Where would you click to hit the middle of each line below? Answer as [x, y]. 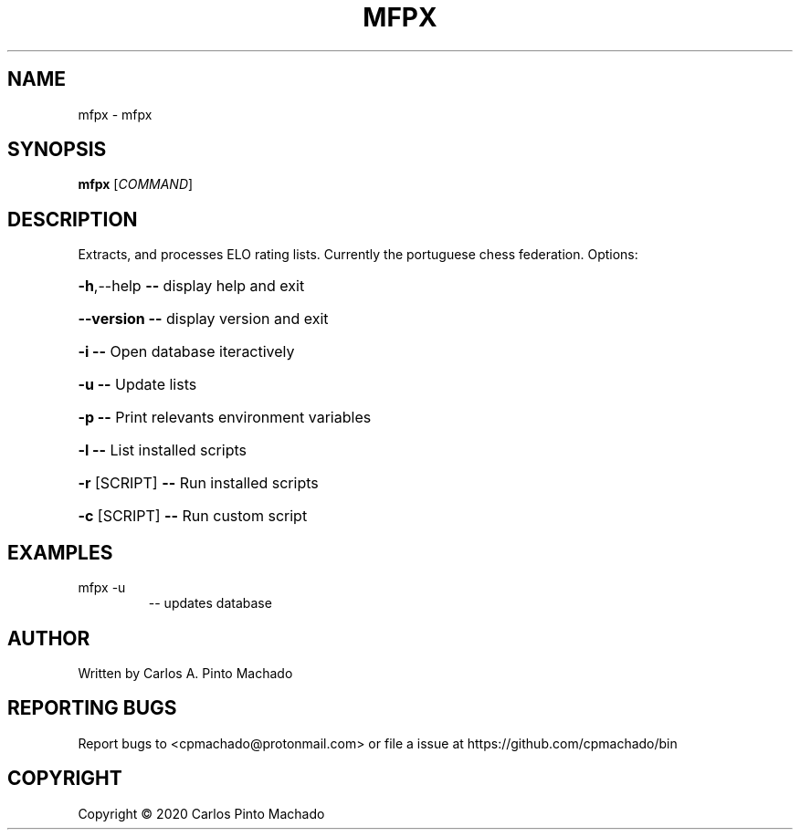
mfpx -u [102, 588]
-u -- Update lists [137, 385]
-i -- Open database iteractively [186, 352]
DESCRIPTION [73, 219]
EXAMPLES [60, 552]
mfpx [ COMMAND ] [136, 184]
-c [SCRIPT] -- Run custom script [193, 516]
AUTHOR [49, 638]
